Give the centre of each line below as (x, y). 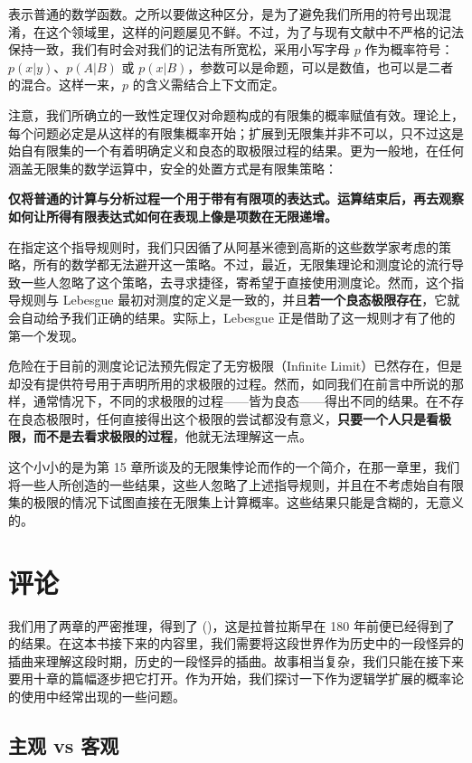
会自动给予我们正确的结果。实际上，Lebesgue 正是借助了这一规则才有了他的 (232, 317)
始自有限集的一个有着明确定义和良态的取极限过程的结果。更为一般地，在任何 (236, 151)
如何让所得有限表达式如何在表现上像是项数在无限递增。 (173, 216)
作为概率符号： (409, 49)
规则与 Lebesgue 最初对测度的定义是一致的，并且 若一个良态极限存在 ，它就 (240, 300)
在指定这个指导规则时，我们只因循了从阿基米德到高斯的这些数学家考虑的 (223, 246)
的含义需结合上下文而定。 (208, 85)
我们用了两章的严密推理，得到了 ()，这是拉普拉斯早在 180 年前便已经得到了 (231, 625)
